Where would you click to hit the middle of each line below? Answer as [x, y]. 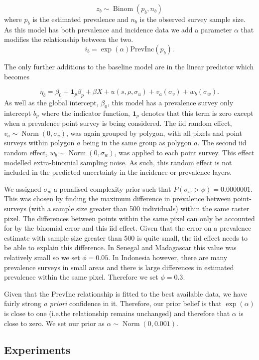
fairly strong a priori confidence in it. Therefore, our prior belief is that [113, 303]
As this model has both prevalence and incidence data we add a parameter [118, 29]
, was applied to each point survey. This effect [184, 152]
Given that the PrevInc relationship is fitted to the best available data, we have [126, 293]
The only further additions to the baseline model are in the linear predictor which [129, 66]
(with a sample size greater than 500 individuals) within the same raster [139, 208]
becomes [17, 76]
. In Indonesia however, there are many [168, 257]
